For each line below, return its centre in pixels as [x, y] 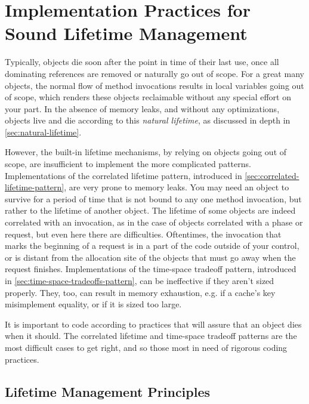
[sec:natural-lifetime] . [43, 132]
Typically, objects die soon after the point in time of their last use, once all [142, 62]
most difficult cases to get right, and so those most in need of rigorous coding [146, 347]
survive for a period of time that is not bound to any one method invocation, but [153, 198]
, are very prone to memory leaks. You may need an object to [177, 187]
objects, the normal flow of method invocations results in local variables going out [154, 85]
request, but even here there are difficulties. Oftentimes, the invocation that [143, 234]
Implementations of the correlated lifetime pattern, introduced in [123, 175]
